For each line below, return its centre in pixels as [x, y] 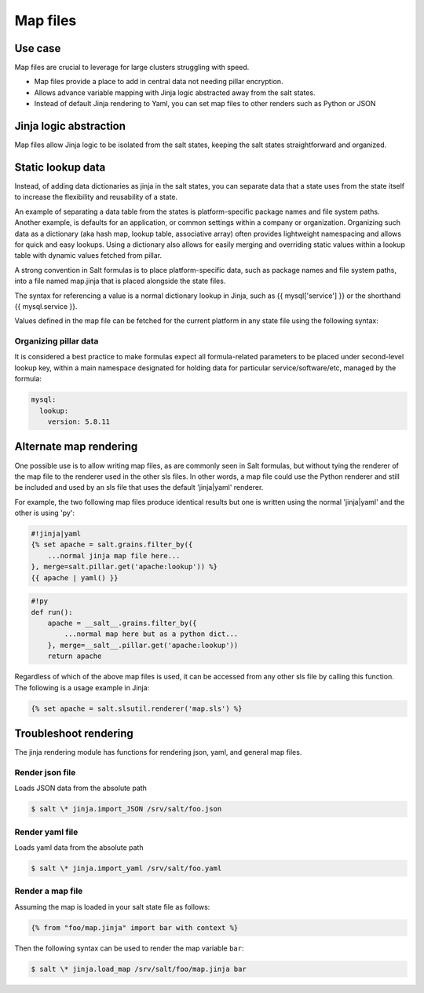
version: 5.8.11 [79, 422]
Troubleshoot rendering [74, 733]
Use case [38, 48]
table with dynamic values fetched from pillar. [88, 256]
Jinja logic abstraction [70, 126]
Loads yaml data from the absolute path [79, 847]
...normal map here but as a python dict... [151, 634]
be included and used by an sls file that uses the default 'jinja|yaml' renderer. [139, 487]
